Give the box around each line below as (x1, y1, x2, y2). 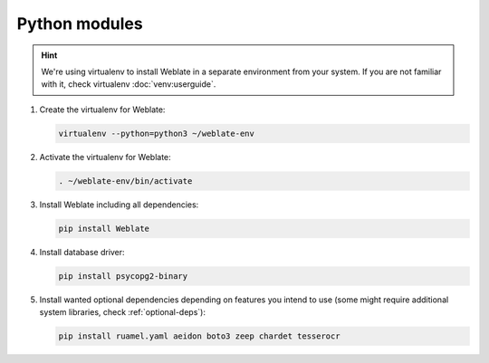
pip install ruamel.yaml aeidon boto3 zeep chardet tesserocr (58, 330, 340, 341)
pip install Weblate (58, 223, 149, 234)
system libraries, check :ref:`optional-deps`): (39, 306, 206, 317)
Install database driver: (39, 246, 126, 257)
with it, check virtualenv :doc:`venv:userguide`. (41, 79, 216, 90)
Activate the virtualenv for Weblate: (39, 151, 171, 162)
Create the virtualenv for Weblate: (39, 104, 166, 115)
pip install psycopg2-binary (58, 271, 188, 281)
